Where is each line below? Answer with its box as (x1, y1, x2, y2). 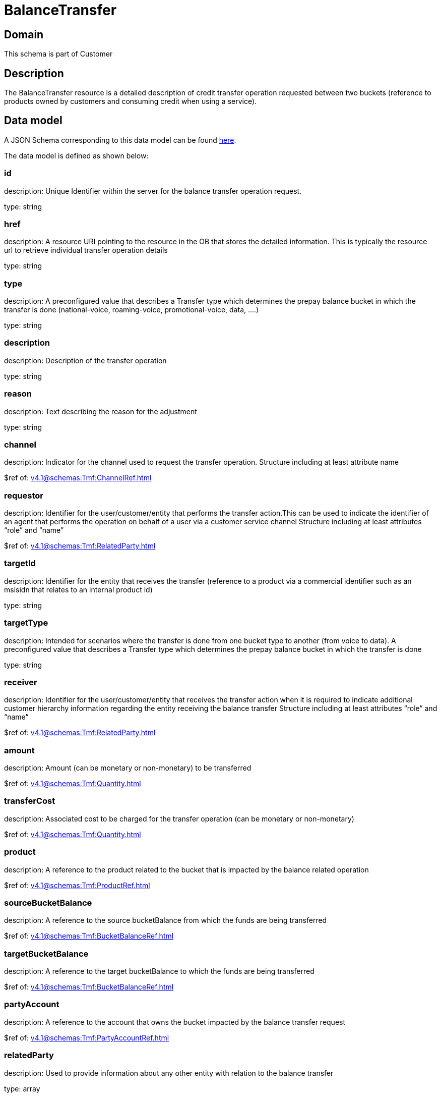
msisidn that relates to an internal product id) (4, 585, 153, 594)
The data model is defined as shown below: (4, 151, 149, 160)
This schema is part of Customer (4, 49, 113, 59)
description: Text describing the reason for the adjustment (4, 407, 197, 416)
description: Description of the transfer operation (4, 356, 167, 365)
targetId (4, 558, 36, 569)
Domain (4, 28, 44, 41)
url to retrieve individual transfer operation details (4, 246, 168, 255)
